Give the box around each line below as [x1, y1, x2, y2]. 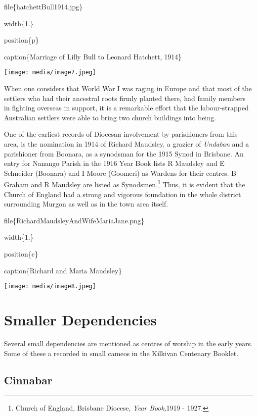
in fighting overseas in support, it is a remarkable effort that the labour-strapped [4, 103, 249, 113]
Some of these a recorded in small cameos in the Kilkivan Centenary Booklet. [4, 348, 239, 358]
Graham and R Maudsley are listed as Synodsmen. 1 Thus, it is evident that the [4, 178, 245, 190]
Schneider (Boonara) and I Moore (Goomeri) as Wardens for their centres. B [4, 167, 237, 178]
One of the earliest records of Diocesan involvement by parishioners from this [4, 129, 238, 139]
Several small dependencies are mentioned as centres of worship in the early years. [4, 338, 253, 348]
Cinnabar [4, 372, 52, 387]
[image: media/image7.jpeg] [4, 69, 96, 76]
